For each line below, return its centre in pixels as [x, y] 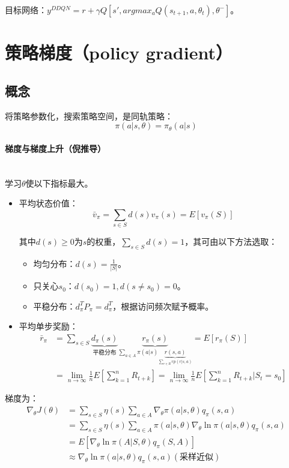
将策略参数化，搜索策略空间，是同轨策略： [89, 115]
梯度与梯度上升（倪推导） [55, 148]
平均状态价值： [48, 203]
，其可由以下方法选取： [231, 241]
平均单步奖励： [48, 326]
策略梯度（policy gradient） [119, 52]
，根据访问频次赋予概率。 [163, 306]
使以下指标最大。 [59, 183]
